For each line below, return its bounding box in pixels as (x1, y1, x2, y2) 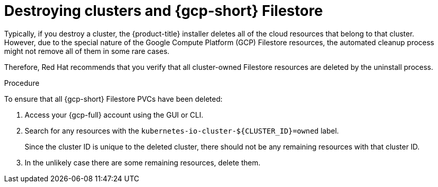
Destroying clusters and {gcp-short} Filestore (4, 2, 323, 20)
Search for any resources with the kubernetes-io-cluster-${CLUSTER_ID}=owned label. (25, 126, 339, 135)
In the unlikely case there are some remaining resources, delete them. (25, 158, 260, 167)
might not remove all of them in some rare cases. (4, 46, 169, 55)
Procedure (4, 78, 40, 87)
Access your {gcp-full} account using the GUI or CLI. (25, 110, 203, 119)
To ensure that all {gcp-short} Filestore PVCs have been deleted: (4, 94, 223, 103)
